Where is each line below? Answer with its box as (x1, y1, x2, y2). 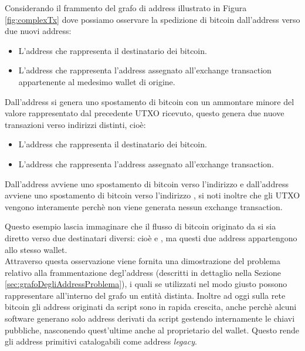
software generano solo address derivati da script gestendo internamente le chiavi (5, 312, 295, 325)
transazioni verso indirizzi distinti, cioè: (5, 118, 146, 130)
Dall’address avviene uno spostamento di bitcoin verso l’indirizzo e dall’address (5, 177, 289, 190)
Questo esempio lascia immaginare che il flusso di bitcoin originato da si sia (5, 220, 276, 232)
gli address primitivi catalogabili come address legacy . (5, 335, 197, 347)
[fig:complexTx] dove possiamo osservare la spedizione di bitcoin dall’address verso (5, 13, 300, 25)
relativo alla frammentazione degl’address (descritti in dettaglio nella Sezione (5, 266, 281, 278)
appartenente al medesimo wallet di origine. (18, 75, 175, 87)
